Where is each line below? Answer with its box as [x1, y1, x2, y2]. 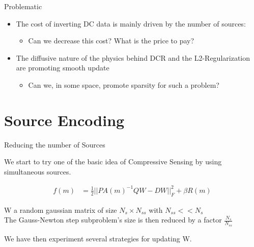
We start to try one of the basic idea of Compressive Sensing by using [4, 156, 222, 167]
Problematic [4, 1, 42, 11]
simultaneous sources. [4, 166, 71, 177]
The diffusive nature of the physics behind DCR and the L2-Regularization [16, 52, 250, 63]
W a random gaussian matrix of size [4, 204, 117, 215]
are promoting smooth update [16, 62, 109, 73]
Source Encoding [4, 109, 125, 130]
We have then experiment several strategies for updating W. [4, 233, 192, 243]
